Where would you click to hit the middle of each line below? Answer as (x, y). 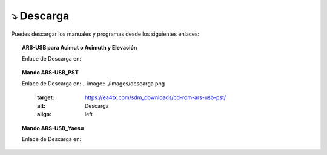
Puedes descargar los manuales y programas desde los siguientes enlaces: (105, 34)
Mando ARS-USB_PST (50, 72)
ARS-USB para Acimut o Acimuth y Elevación (80, 47)
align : (44, 114)
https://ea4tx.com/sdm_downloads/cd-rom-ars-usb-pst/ (156, 97)
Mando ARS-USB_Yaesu (53, 128)
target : (46, 97)
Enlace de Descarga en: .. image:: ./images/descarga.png (94, 84)
